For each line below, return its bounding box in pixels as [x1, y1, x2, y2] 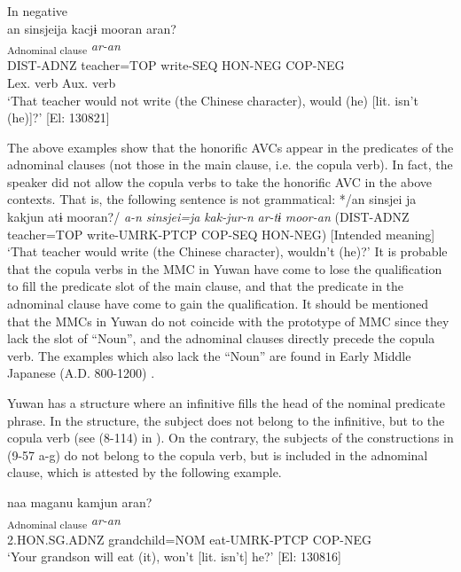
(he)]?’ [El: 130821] [7, 108, 110, 127]
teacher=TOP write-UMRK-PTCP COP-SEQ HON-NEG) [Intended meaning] [7, 224, 435, 243]
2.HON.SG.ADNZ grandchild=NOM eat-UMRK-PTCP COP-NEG [7, 529, 371, 548]
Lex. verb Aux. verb [7, 73, 116, 91]
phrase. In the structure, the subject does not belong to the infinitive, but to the [7, 411, 445, 429]
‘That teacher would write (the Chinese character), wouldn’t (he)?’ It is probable [7, 242, 448, 261]
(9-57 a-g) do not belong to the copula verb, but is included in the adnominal [7, 445, 428, 464]
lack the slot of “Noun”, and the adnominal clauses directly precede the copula [7, 329, 435, 348]
